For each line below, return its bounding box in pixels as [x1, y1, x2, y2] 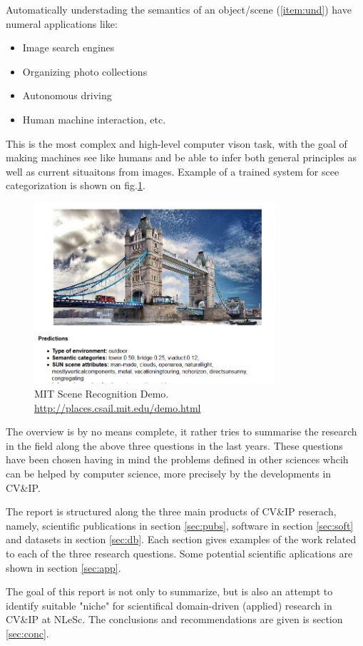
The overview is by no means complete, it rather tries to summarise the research [6, 424, 357, 439]
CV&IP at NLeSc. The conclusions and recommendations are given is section [6, 612, 343, 627]
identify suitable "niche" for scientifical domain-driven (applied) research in [6, 597, 332, 612]
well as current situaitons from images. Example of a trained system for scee [6, 163, 339, 178]
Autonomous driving [22, 88, 112, 103]
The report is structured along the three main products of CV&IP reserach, [6, 504, 337, 519]
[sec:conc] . [6, 625, 49, 640]
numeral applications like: [6, 16, 118, 31]
